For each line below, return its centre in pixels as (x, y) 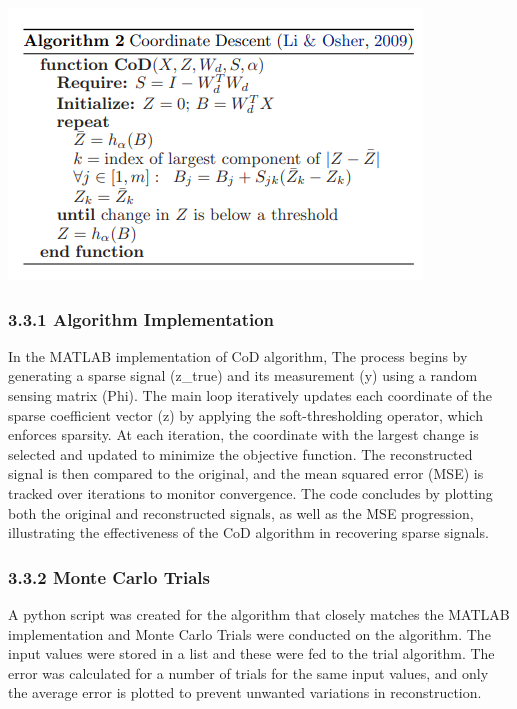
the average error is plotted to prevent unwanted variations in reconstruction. (245, 692)
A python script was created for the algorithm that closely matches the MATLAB (259, 613)
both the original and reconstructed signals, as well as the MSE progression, (241, 512)
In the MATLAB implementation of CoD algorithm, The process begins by (238, 355)
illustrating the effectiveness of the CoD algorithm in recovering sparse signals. (248, 532)
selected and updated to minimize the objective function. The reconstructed (240, 453)
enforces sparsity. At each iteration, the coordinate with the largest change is (243, 434)
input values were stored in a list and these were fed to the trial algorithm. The (251, 653)
